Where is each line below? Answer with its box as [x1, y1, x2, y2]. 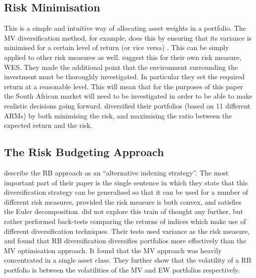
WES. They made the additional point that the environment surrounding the [4, 61, 238, 72]
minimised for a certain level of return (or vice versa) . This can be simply [4, 42, 229, 53]
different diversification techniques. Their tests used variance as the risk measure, [4, 225, 250, 236]
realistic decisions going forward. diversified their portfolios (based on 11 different [4, 100, 251, 111]
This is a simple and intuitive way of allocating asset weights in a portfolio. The [4, 23, 246, 33]
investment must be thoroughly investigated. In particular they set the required [4, 71, 245, 82]
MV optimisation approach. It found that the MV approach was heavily [4, 245, 222, 255]
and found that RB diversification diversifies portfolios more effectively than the [4, 235, 247, 246]
